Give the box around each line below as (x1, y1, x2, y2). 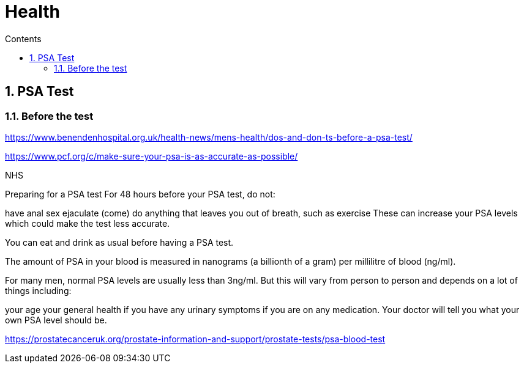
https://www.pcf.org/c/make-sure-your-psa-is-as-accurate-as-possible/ (5, 150, 298, 161)
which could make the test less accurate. (5, 218, 170, 229)
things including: (5, 285, 72, 296)
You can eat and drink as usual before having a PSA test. (5, 237, 234, 248)
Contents (5, 33, 42, 44)
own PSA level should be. (5, 314, 107, 325)
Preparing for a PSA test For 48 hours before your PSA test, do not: (5, 188, 275, 199)
